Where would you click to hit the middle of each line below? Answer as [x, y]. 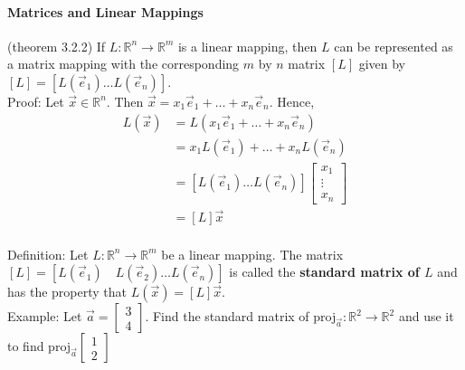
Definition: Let [48, 254]
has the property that [67, 292]
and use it [426, 316]
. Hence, [292, 101]
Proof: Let [36, 101]
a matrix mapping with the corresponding [123, 64]
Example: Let [45, 316]
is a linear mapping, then [247, 46]
